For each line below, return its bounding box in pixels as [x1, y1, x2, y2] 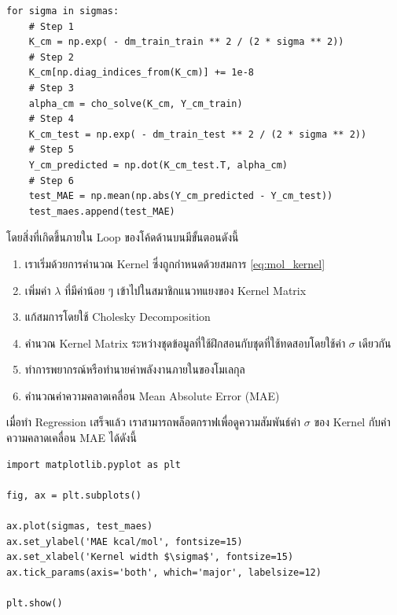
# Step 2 [28, 51, 74, 63]
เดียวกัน [358, 334, 391, 351]
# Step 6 [28, 175, 74, 186]
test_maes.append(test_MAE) [28, 205, 175, 217]
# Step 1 [28, 20, 74, 32]
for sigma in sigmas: [6, 6, 119, 17]
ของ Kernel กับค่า [314, 414, 391, 430]
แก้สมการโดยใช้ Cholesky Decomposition [24, 308, 211, 325]
